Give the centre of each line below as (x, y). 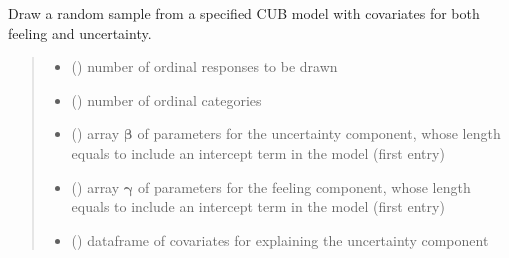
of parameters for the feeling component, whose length (304, 186)
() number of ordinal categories (166, 99)
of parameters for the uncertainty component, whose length (319, 133)
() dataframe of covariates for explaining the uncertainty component (280, 239)
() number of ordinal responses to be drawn (204, 66)
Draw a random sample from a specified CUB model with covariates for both (244, 13)
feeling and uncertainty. (80, 32)
